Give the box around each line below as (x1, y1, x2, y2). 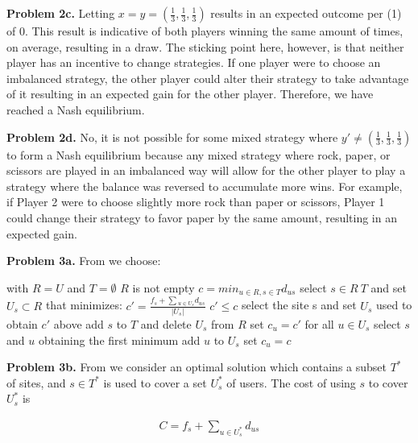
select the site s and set (242, 296, 357, 313)
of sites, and (6, 374, 66, 391)
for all (304, 315, 334, 332)
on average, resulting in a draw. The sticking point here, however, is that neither (6, 38, 404, 55)
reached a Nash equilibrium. (6, 101, 145, 118)
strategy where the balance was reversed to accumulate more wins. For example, (6, 177, 403, 194)
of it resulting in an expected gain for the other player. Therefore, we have (6, 85, 374, 102)
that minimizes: (45, 296, 122, 313)
